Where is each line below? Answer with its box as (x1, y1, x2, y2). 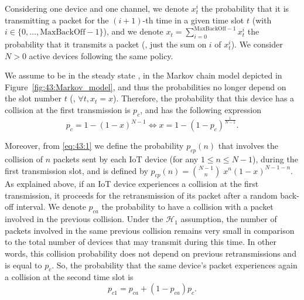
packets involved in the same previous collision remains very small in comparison (5, 224, 295, 236)
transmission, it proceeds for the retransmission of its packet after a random (5, 189, 278, 201)
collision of (5, 152, 43, 165)
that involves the (218, 139, 279, 152)
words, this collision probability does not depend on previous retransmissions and (5, 247, 296, 260)
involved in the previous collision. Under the (5, 213, 163, 225)
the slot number (5, 92, 62, 104)
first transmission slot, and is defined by (5, 164, 148, 176)
